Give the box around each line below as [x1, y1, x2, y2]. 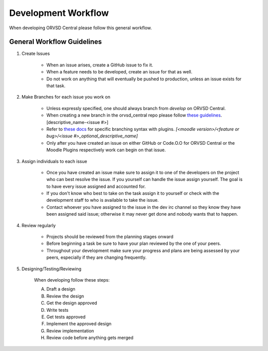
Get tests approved [46, 314, 86, 320]
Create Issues [21, 51, 50, 57]
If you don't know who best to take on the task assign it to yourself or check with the [46, 190, 219, 196]
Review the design [46, 293, 84, 299]
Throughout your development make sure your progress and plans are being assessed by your [46, 247, 240, 253]
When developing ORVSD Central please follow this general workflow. [9, 25, 152, 31]
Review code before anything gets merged [46, 335, 134, 341]
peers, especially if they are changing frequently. [46, 254, 146, 260]
